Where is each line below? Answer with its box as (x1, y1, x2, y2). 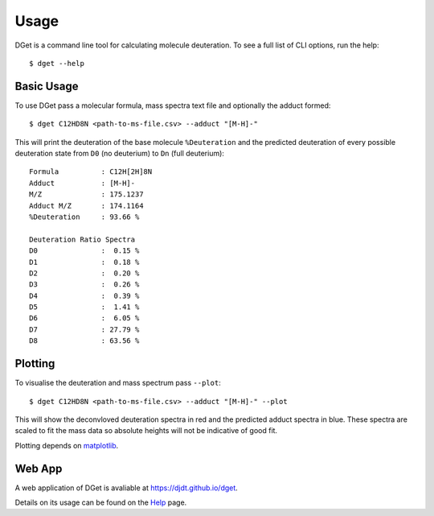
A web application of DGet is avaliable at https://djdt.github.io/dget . (14, 483, 239, 493)
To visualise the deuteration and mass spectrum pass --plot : (14, 378, 221, 388)
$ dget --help (29, 59, 84, 68)
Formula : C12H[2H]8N (29, 167, 153, 176)
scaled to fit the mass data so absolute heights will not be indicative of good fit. (14, 426, 277, 436)
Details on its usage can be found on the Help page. (14, 497, 187, 507)
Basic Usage (14, 79, 79, 93)
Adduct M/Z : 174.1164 (29, 201, 144, 210)
